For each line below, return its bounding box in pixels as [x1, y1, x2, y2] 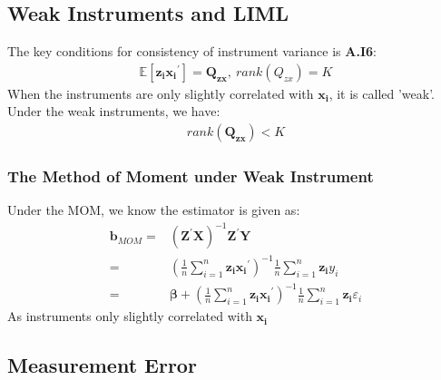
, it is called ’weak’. [328, 83, 435, 102]
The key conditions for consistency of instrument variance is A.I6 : [7, 42, 377, 61]
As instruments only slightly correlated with [7, 307, 252, 326]
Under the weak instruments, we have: [7, 102, 220, 121]
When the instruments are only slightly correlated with [7, 83, 314, 102]
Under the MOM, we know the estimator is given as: [7, 200, 300, 219]
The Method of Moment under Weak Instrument [7, 164, 374, 187]
